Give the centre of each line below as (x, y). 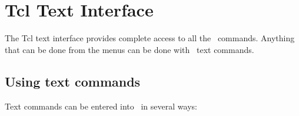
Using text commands (73, 81)
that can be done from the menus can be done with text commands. (129, 49)
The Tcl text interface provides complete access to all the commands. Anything (150, 38)
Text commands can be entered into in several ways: (101, 106)
